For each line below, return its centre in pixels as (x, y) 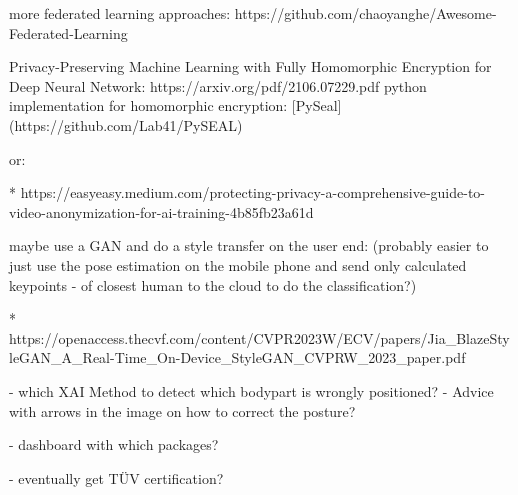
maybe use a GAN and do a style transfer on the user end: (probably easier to (249, 245)
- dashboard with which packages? (114, 444)
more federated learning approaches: (120, 13)
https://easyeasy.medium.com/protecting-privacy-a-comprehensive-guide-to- (253, 192)
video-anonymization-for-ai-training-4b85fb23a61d (161, 211)
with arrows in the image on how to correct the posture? (182, 410)
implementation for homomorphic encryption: (148, 105)
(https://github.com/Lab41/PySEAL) (126, 124)
